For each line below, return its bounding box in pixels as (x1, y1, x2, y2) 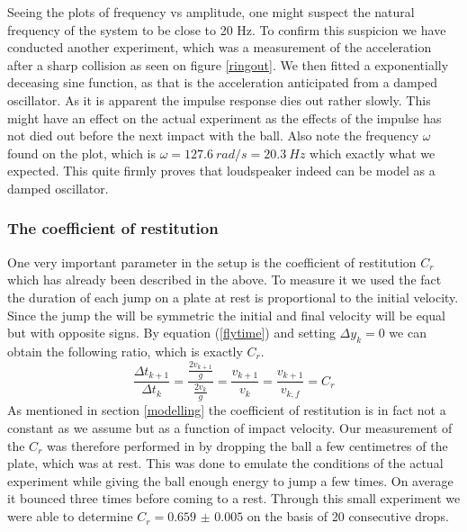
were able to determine (7, 507, 133, 526)
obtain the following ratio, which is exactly (7, 341, 243, 360)
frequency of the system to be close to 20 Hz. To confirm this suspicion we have (7, 20, 446, 39)
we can (389, 323, 427, 342)
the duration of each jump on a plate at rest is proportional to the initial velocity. (7, 287, 459, 306)
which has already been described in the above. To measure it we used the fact (7, 270, 442, 289)
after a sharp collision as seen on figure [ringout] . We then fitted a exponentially (7, 55, 449, 74)
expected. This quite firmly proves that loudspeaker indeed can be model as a (7, 161, 436, 180)
